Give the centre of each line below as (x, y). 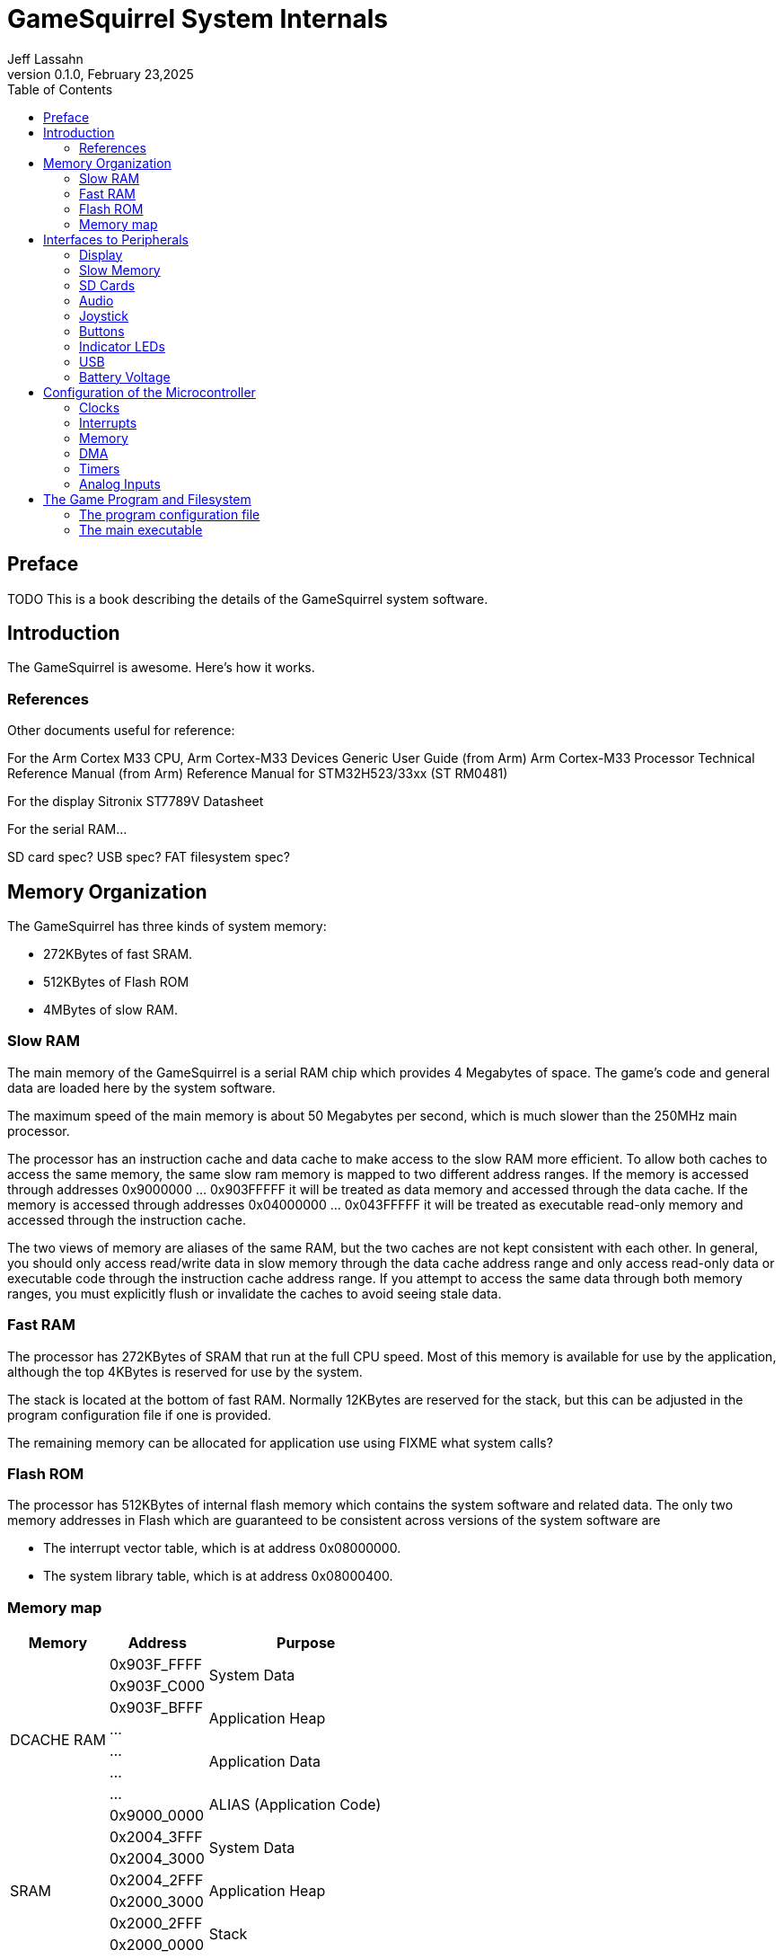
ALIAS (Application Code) (295, 1805)
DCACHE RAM (58, 1740)
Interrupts (108, 422)
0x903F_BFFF (156, 1708)
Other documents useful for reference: (121, 731)
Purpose (306, 1643)
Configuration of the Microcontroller (150, 392)
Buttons (102, 331)
